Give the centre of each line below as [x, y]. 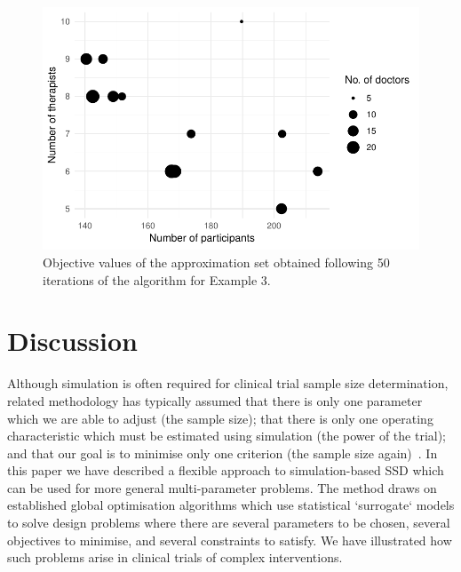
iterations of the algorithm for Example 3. [157, 279]
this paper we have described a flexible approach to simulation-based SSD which [226, 470]
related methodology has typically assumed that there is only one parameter [215, 400]
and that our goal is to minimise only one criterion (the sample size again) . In [223, 453]
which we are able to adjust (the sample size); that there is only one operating [220, 418]
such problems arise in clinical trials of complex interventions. [175, 557]
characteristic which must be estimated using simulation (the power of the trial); [227, 436]
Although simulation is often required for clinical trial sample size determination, [228, 383]
